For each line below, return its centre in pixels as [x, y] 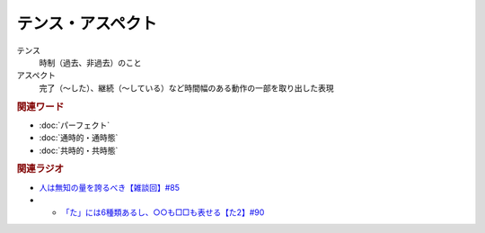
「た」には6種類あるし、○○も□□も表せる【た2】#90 [163, 212]
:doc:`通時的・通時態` [79, 138]
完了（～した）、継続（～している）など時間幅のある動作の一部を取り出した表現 [186, 88]
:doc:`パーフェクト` [75, 125]
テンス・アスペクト [87, 23]
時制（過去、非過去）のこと [90, 62]
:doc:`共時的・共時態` [79, 150]
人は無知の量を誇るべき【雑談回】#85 [109, 187]
